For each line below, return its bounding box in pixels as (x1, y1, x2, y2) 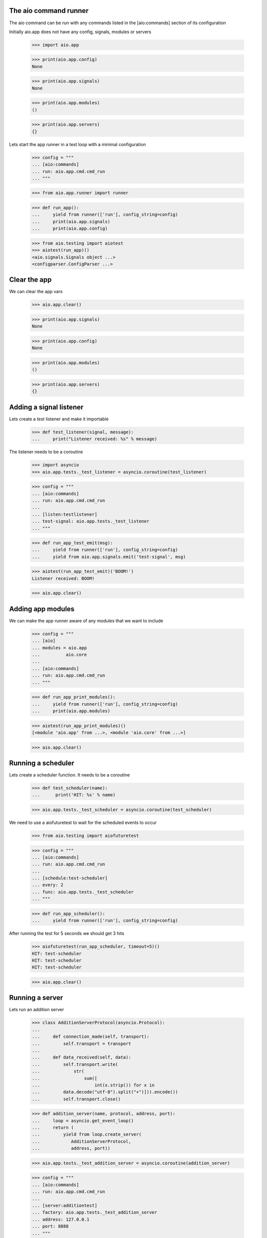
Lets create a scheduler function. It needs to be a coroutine (9, 772, 130, 778)
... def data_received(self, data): (32, 1055, 131, 1060)
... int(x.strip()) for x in (32, 1082, 155, 1088)
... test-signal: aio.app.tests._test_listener (32, 518, 149, 524)
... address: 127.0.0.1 (32, 1216, 90, 1222)
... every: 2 (32, 882, 64, 888)
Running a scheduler (9, 759, 74, 767)
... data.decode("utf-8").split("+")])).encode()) (32, 1089, 178, 1095)
